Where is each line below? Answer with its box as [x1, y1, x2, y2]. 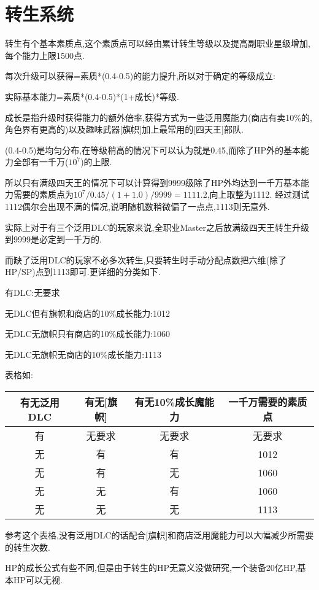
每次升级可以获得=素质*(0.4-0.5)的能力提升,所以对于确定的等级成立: [5, 69, 276, 82]
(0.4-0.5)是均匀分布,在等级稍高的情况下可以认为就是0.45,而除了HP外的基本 [5, 143, 301, 156]
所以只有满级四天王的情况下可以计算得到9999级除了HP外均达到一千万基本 [5, 176, 301, 188]
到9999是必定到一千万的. [5, 233, 102, 246]
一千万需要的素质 [228, 395, 307, 409]
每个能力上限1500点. [5, 49, 85, 61]
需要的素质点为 [13, 188, 74, 201]
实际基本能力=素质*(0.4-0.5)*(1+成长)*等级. [5, 90, 179, 103]
